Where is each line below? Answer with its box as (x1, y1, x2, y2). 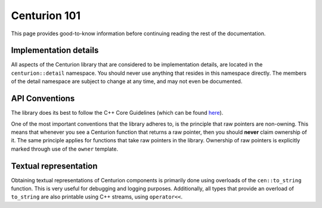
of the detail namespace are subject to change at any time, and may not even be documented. (11, 78, 243, 85)
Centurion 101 (11, 9, 80, 22)
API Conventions (11, 93, 75, 104)
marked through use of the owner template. (11, 145, 119, 152)
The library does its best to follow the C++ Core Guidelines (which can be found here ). (11, 109, 224, 117)
